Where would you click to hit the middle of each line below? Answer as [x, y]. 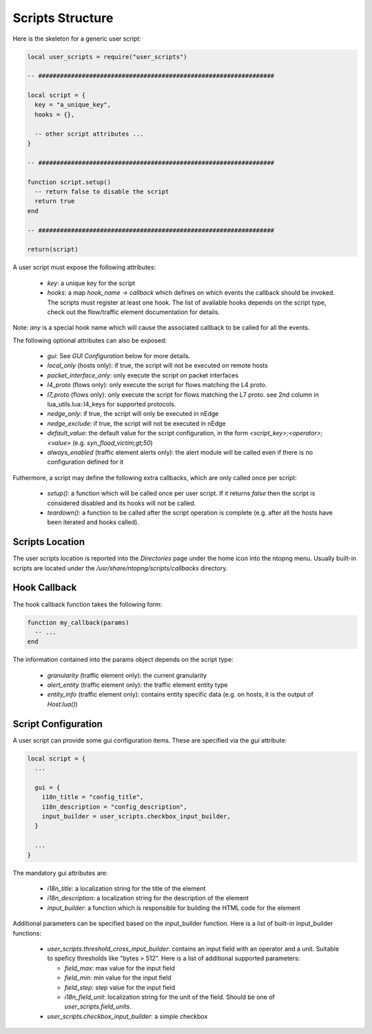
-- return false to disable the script [102, 192]
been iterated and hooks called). [93, 522]
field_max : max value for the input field [120, 968]
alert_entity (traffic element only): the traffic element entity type [137, 685]
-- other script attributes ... [89, 134]
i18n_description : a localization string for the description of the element [148, 898]
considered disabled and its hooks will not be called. [122, 503]
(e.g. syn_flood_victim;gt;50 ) [113, 443]
